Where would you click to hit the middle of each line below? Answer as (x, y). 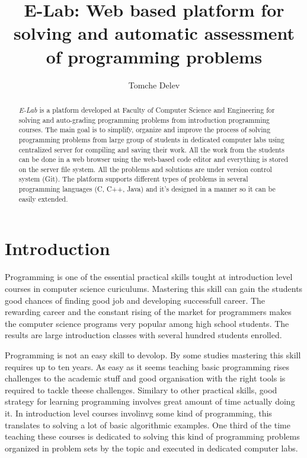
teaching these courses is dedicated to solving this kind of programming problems (152, 436)
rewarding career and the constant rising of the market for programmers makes (148, 312)
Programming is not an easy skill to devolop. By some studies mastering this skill (153, 354)
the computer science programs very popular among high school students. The (147, 323)
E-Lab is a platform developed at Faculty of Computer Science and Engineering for (147, 109)
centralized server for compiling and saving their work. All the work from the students (151, 149)
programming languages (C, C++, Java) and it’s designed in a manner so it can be (147, 189)
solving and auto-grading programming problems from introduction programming (144, 120)
